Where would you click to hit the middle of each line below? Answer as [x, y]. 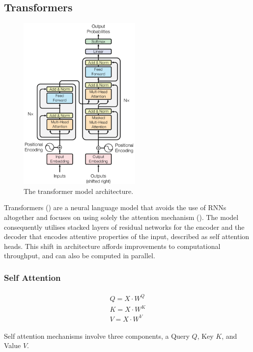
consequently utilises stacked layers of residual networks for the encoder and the [124, 227]
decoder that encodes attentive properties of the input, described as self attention [127, 236]
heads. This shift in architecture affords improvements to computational [112, 246]
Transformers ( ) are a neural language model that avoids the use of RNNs [115, 207]
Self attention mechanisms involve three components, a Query [97, 336]
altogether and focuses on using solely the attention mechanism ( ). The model [121, 217]
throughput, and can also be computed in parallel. [80, 256]
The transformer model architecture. [79, 191]
